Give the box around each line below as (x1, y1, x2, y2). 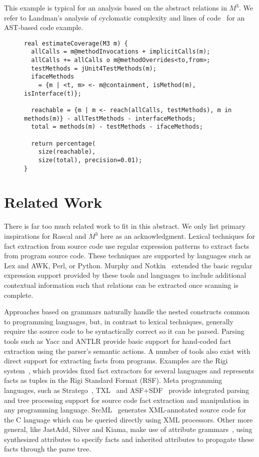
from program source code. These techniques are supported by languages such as (4, 250, 251, 261)
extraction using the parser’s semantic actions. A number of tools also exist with (4, 345, 250, 356)
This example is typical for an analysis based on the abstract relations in (4, 3, 227, 13)
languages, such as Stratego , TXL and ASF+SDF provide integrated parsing (4, 384, 249, 395)
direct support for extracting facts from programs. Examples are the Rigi (4, 355, 228, 366)
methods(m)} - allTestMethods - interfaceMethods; (24, 115, 196, 122)
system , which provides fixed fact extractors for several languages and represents (4, 365, 254, 375)
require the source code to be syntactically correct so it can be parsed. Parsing (4, 326, 244, 336)
